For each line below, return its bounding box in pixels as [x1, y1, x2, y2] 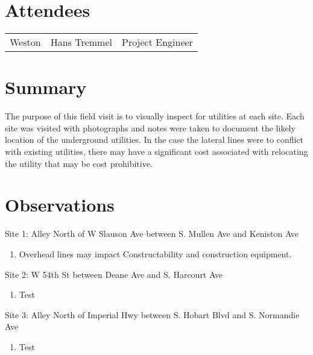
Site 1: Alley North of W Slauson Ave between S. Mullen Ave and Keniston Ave [5, 227, 299, 240]
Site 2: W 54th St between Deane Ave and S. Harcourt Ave [5, 268, 223, 280]
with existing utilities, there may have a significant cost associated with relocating [5, 145, 308, 158]
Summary [5, 75, 87, 99]
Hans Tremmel [50, 35, 112, 49]
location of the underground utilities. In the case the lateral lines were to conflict [5, 133, 304, 146]
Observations [5, 192, 115, 217]
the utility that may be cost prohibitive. [5, 157, 153, 169]
